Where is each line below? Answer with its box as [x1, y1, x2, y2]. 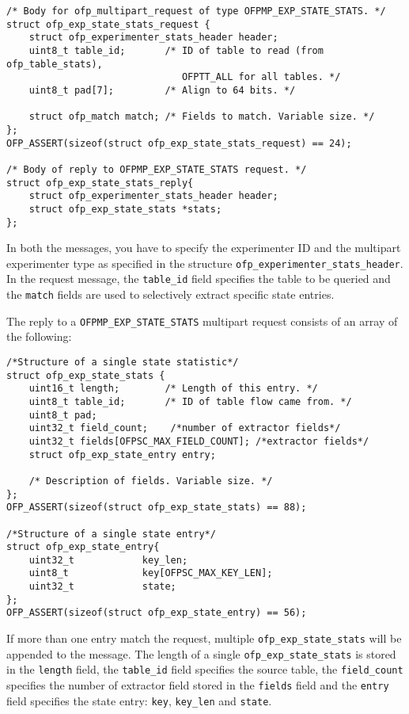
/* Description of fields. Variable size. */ [28, 475, 273, 487]
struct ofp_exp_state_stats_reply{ [6, 177, 194, 189]
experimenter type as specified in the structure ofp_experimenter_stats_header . [6, 254, 403, 271]
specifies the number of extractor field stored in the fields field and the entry [6, 677, 389, 693]
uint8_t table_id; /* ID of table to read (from [28, 44, 324, 56]
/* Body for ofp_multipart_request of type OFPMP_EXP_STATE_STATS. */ [6, 6, 386, 17]
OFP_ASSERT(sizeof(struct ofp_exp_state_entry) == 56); [6, 607, 307, 619]
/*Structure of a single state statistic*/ [6, 356, 239, 368]
